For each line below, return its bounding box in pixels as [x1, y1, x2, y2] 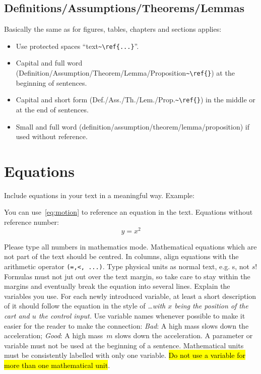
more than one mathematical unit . [4, 359, 110, 370]
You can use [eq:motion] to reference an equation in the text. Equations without [4, 207, 253, 217]
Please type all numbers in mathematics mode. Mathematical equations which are [4, 241, 257, 252]
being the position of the [174, 300, 248, 311]
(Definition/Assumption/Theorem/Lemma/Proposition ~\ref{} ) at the [16, 68, 235, 78]
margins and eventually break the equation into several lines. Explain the [4, 281, 230, 291]
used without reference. [16, 131, 88, 142]
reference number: [4, 217, 59, 227]
